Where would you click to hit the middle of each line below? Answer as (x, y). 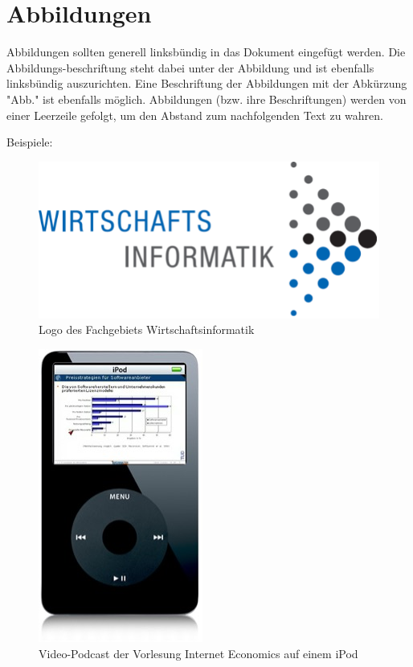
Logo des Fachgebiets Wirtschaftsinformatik (147, 329)
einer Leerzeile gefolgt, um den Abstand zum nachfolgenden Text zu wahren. (195, 115)
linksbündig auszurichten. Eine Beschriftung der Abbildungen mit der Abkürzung (207, 83)
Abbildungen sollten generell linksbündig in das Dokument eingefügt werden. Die (206, 52)
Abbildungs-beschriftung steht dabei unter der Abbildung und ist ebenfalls (190, 67)
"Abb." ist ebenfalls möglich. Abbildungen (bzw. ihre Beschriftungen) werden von (206, 99)
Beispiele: (30, 142)
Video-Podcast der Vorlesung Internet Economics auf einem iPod (198, 653)
